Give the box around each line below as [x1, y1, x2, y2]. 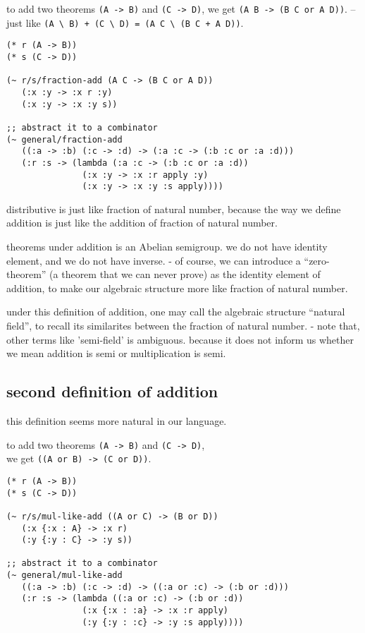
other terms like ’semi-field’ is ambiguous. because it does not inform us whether [6, 332, 354, 346]
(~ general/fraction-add [6, 134, 123, 145]
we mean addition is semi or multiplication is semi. [6, 346, 226, 361]
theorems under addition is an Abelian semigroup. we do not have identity [6, 239, 328, 254]
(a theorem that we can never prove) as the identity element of [49, 267, 321, 282]
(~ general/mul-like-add [6, 570, 123, 581]
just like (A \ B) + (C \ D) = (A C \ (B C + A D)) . [6, 15, 244, 30]
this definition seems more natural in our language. [6, 413, 227, 428]
